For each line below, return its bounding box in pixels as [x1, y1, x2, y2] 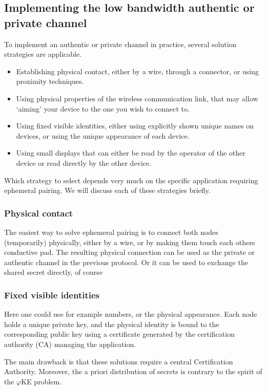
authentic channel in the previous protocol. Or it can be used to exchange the [4, 256, 248, 267]
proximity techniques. [16, 76, 84, 86]
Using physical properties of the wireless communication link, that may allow [16, 93, 258, 103]
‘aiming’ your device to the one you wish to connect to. [16, 103, 190, 114]
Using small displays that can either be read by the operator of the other [16, 147, 245, 158]
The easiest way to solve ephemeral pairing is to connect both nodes [4, 226, 218, 237]
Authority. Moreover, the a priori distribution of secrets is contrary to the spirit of [4, 366, 262, 377]
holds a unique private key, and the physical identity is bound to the [4, 318, 219, 329]
